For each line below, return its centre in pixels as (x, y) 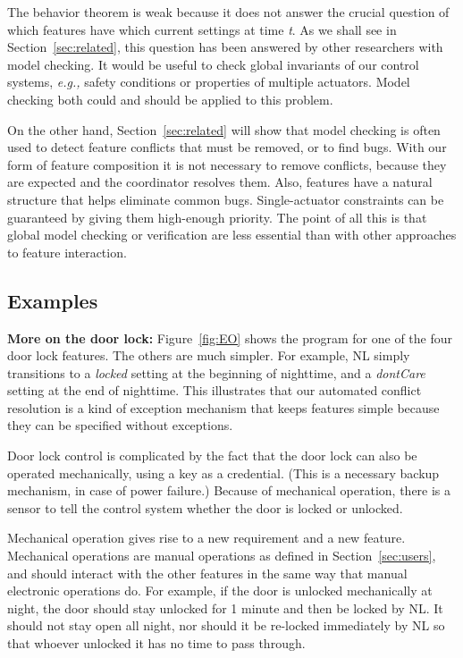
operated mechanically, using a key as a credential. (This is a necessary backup (223, 472)
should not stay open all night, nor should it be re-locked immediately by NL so (226, 625)
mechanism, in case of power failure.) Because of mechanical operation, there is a (229, 490)
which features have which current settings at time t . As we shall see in (202, 29)
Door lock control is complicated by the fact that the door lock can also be (212, 456)
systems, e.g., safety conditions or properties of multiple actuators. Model (209, 82)
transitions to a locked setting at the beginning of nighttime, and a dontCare (216, 372)
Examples (53, 300)
